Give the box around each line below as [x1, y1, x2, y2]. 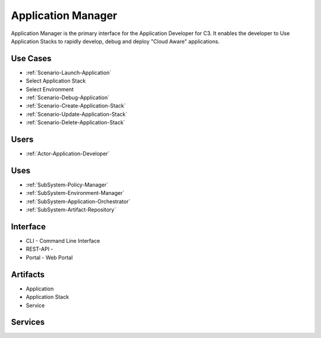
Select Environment [26, 86, 74, 93]
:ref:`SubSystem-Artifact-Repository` [26, 206, 116, 213]
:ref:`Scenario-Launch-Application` [26, 69, 112, 76]
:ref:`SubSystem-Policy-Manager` [26, 181, 109, 188]
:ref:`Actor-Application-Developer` [26, 150, 110, 157]
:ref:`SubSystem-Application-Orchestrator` [26, 198, 131, 205]
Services [11, 317, 45, 327]
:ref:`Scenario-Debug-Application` [26, 94, 110, 101]
